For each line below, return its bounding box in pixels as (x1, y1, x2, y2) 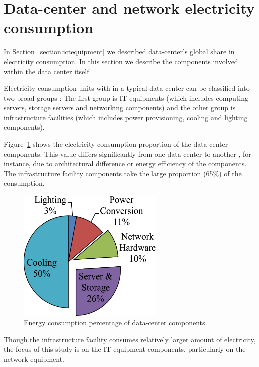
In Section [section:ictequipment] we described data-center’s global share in (4, 46, 235, 57)
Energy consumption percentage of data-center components (24, 317, 205, 328)
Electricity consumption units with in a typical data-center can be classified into (4, 83, 250, 93)
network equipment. (4, 353, 64, 364)
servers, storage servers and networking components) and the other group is (4, 102, 236, 113)
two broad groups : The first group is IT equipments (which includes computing (4, 92, 248, 103)
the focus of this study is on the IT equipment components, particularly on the (4, 344, 246, 354)
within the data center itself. (4, 66, 91, 76)
